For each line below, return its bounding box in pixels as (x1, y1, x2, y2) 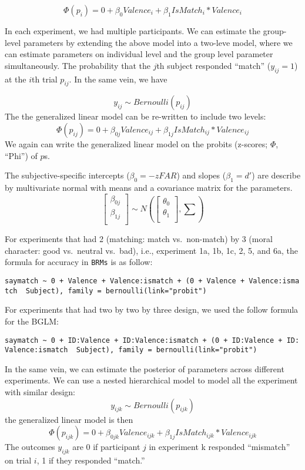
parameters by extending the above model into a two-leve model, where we (23, 36, 293, 48)
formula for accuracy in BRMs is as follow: (5, 256, 153, 268)
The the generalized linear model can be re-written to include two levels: (5, 110, 266, 123)
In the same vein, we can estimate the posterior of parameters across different (5, 362, 284, 375)
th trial (32, 72, 58, 85)
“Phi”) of (5, 149, 38, 161)
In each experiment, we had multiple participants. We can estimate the (5, 25, 260, 37)
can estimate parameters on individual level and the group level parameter (5, 48, 273, 60)
